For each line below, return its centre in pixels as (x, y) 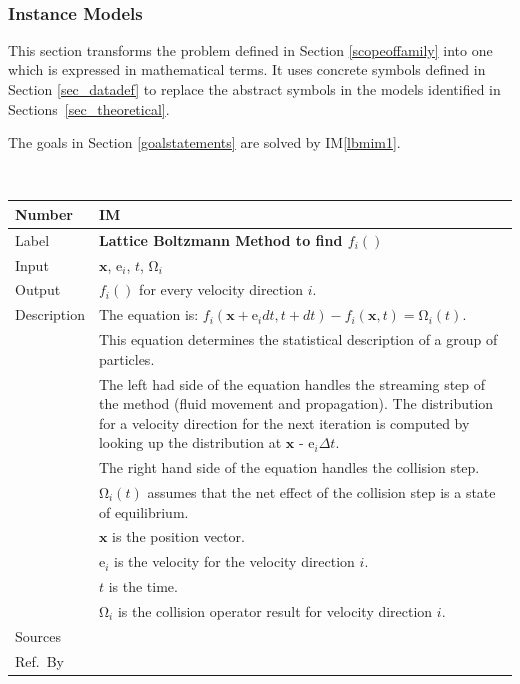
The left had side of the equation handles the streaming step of (292, 383)
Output (38, 289)
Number (44, 213)
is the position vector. (178, 536)
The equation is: (148, 314)
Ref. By (39, 660)
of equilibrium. (143, 511)
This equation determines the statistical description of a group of (298, 339)
